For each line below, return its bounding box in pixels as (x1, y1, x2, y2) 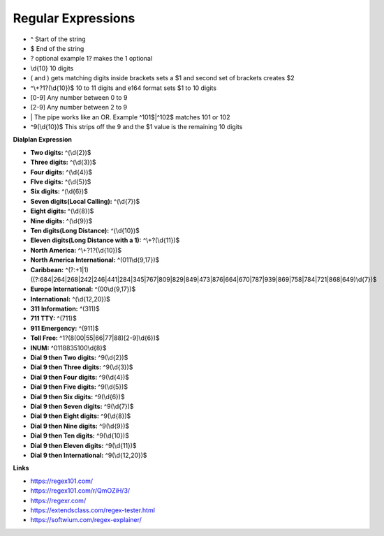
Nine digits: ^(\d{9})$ (30, 216, 93, 225)
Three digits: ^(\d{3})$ (30, 158, 97, 167)
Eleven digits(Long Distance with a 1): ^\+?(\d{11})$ (30, 236, 180, 244)
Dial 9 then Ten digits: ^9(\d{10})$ (30, 431, 129, 440)
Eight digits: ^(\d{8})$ (30, 207, 94, 216)
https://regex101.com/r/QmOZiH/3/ (30, 486, 131, 495)
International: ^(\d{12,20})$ (30, 295, 111, 303)
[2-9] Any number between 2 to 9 (30, 103, 128, 112)
